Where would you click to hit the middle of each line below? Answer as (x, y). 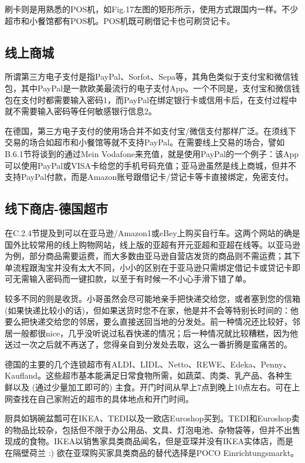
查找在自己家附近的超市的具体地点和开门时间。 (103, 398)
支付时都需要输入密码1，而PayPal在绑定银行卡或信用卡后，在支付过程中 (159, 99)
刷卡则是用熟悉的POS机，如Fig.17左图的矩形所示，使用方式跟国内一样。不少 (152, 9)
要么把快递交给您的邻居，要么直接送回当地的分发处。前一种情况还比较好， (148, 321)
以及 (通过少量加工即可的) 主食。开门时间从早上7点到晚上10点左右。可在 (152, 387)
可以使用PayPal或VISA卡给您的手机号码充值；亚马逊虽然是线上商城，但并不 (151, 165)
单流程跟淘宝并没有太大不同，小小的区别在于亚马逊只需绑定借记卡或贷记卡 (148, 267)
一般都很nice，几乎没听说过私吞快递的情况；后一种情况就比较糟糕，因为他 (155, 333)
